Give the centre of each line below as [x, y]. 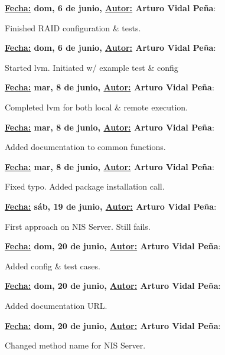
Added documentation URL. [56, 305]
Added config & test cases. [53, 266]
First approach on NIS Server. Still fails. [78, 226]
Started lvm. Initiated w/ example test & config [92, 67]
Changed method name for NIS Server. [75, 345]
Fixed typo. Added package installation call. [85, 186]
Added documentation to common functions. [85, 147]
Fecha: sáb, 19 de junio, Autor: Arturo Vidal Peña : [111, 206]
